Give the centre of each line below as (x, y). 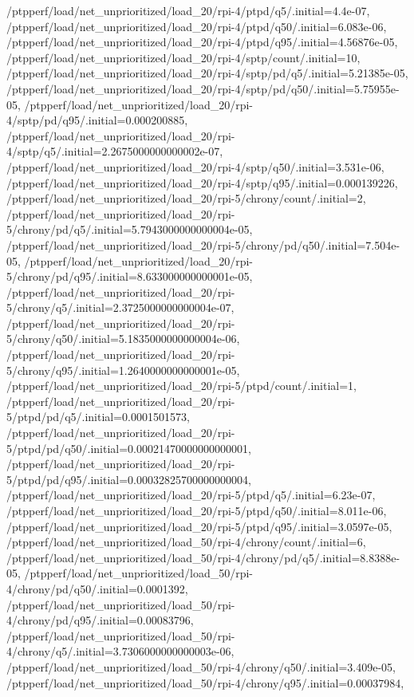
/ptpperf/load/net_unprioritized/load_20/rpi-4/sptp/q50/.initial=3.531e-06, (195, 166)
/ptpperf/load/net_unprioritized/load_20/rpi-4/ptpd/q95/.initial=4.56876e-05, (202, 42)
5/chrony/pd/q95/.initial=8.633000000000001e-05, (130, 276)
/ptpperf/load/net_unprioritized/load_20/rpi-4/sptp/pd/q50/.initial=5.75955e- (203, 88)
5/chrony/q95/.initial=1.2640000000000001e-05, (123, 370)
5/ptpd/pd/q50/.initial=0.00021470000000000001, (129, 448)
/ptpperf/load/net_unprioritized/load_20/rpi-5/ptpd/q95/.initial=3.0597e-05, (199, 526)
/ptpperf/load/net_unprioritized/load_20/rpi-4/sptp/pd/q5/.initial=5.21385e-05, (207, 73)
